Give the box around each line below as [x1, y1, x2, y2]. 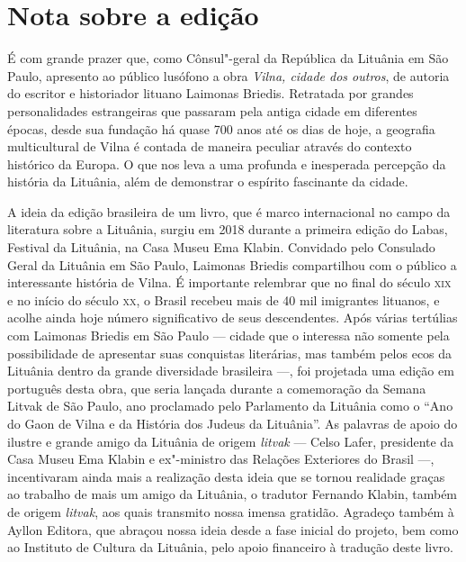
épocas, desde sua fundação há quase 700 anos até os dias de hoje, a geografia [7, 119, 435, 138]
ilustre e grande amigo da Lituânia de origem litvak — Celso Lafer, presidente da [7, 431, 454, 450]
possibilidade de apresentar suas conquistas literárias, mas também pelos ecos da [7, 343, 453, 362]
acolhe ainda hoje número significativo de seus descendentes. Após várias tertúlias [7, 308, 458, 327]
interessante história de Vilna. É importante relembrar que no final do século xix [7, 273, 452, 292]
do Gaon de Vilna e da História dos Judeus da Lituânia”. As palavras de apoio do [7, 414, 458, 432]
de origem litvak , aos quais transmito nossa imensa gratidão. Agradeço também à [7, 502, 454, 521]
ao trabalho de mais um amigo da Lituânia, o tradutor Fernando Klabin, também [7, 485, 458, 503]
